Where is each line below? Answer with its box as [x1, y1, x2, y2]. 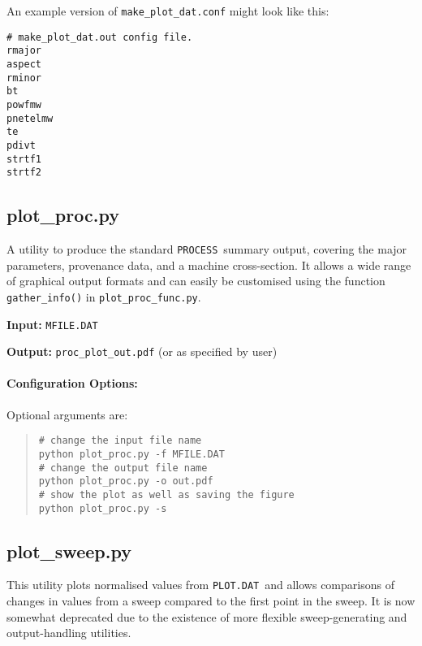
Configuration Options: [6, 375, 138, 392]
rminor [6, 72, 41, 84]
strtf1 [6, 153, 41, 165]
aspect [6, 58, 41, 70]
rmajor [6, 45, 41, 57]
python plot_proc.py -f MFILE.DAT [38, 448, 225, 460]
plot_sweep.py [6, 538, 131, 563]
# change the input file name [38, 435, 202, 447]
